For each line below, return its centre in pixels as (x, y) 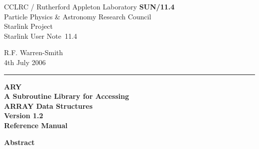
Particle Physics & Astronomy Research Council (78, 16)
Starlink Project (28, 26)
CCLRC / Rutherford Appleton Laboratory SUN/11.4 (89, 6)
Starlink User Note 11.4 (41, 36)
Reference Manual (36, 125)
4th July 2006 (25, 62)
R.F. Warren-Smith (34, 52)
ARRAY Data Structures (48, 106)
